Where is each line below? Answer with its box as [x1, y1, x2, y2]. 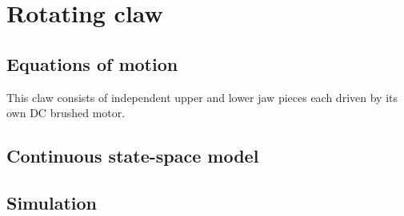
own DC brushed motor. [6, 104, 126, 121]
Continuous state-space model [6, 143, 259, 168]
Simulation [6, 190, 98, 214]
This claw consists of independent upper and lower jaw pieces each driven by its [6, 88, 398, 105]
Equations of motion [6, 51, 178, 76]
